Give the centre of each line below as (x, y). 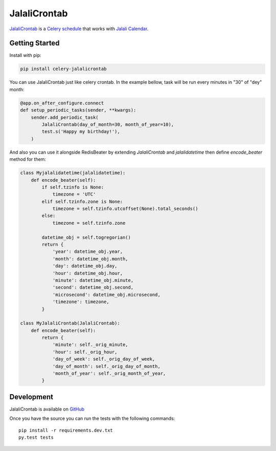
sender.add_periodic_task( (65, 117)
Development (31, 397)
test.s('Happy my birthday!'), (81, 132)
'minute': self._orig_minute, (90, 345)
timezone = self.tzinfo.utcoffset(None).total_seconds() (125, 209)
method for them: (28, 159)
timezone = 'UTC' (74, 194)
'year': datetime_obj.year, (87, 252)
